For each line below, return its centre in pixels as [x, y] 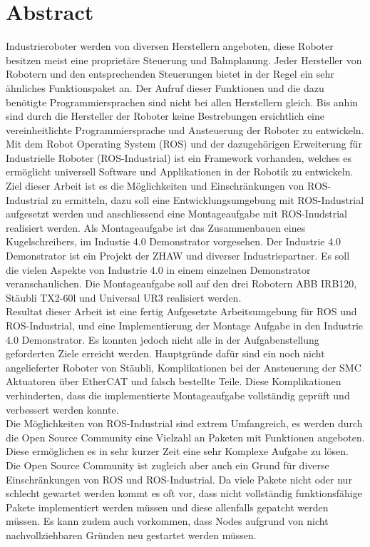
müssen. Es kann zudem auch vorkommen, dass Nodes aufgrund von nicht [167, 521]
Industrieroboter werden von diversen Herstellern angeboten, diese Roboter [170, 46]
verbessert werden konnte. [62, 409]
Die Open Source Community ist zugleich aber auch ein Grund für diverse [168, 465]
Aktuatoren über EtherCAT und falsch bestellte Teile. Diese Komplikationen [174, 381]
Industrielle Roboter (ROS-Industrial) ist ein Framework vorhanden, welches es [179, 157]
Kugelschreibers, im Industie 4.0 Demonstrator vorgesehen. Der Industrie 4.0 [174, 241]
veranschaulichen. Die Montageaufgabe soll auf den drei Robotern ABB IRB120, [181, 283]
